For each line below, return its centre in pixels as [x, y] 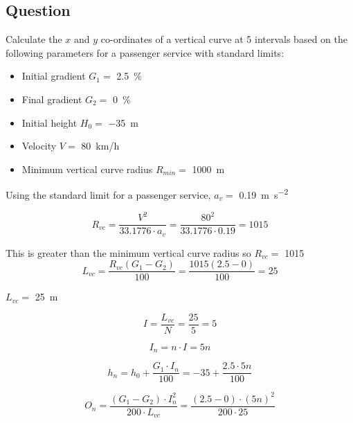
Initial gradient [54, 76]
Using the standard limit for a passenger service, [108, 195]
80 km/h [100, 146]
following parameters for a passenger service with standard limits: [145, 52]
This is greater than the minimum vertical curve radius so [128, 252]
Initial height [49, 122]
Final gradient [52, 99]
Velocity [39, 146]
